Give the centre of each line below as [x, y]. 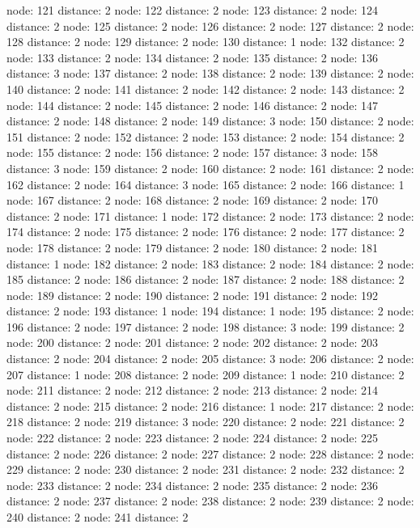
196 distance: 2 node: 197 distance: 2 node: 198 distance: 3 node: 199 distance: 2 [206, 326]
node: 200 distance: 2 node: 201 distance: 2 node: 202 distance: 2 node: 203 [193, 342]
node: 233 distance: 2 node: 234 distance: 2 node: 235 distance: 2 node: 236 [193, 485]
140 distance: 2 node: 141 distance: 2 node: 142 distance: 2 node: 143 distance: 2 [206, 89]
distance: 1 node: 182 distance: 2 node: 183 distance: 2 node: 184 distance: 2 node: [210, 263]
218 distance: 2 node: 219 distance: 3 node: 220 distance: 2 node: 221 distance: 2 [206, 422]
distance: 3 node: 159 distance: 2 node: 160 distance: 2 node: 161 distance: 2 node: [210, 168]
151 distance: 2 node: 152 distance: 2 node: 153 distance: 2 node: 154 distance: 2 [206, 136]
